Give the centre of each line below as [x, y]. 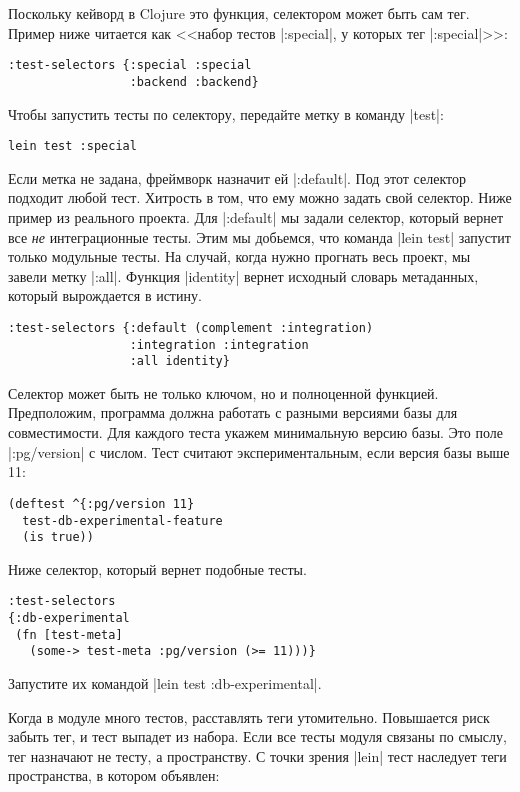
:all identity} [179, 361]
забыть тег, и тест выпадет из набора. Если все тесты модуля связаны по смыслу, [257, 736]
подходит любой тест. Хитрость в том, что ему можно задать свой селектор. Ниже [260, 197]
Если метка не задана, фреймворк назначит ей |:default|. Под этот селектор [237, 177]
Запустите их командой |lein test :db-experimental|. [165, 683]
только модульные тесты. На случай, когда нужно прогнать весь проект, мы [239, 256]
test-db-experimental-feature [122, 520]
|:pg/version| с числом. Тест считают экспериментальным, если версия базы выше [259, 451]
